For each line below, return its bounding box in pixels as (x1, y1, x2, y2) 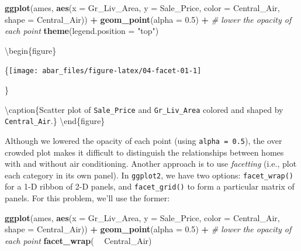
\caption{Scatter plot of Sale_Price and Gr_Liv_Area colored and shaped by (5, 103, 283, 115)
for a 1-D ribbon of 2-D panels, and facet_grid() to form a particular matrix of (5, 180, 295, 192)
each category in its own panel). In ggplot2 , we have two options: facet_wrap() (5, 169, 293, 181)
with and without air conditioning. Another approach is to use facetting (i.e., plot (5, 157, 297, 170)
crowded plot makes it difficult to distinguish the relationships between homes (5, 146, 284, 158)
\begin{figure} (5, 44, 57, 56)
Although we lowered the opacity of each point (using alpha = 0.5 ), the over (5, 134, 282, 146)
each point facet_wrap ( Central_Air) (5, 234, 152, 246)
